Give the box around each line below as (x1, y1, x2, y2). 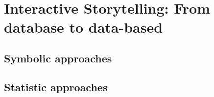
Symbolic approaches (4, 50, 112, 65)
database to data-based (4, 17, 163, 37)
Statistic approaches (4, 79, 108, 94)
